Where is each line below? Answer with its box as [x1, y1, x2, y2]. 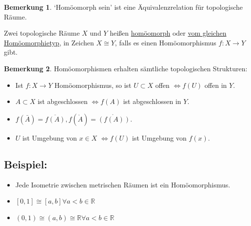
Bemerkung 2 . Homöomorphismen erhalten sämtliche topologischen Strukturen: [4, 63, 248, 73]
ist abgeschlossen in [123, 96, 181, 106]
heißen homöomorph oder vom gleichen [110, 28, 227, 38]
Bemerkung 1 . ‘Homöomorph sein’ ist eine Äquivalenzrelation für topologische [4, 2, 243, 12]
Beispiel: [4, 156, 48, 171]
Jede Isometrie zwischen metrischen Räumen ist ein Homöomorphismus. [15, 179, 231, 189]
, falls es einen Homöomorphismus [115, 37, 216, 47]
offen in [204, 80, 227, 90]
